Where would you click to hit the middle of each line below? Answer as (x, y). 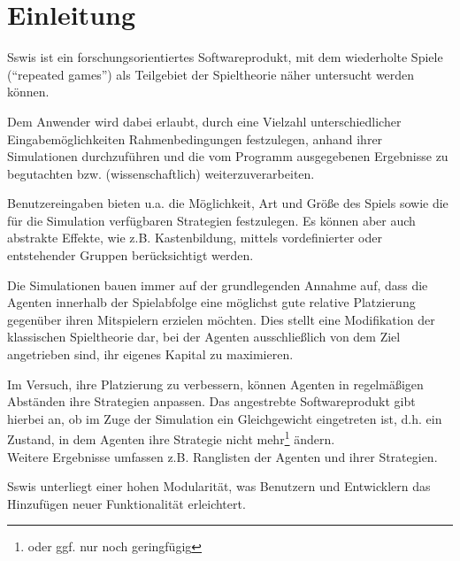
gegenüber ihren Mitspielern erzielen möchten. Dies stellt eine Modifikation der (221, 319)
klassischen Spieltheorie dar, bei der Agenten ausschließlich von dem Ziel (204, 337)
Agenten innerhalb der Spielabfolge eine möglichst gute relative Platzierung (211, 302)
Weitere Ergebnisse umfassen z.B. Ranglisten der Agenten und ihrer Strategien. (222, 456)
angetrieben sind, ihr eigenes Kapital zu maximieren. (150, 354)
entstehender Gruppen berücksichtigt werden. (130, 255)
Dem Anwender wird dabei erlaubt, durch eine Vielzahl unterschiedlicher (204, 121)
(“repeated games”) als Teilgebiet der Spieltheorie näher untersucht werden (211, 74)
